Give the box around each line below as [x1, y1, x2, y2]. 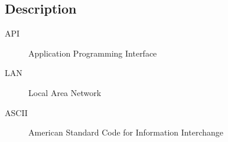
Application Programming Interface [28, 47, 157, 59]
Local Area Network [28, 86, 102, 98]
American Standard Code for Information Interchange [28, 126, 224, 138]
